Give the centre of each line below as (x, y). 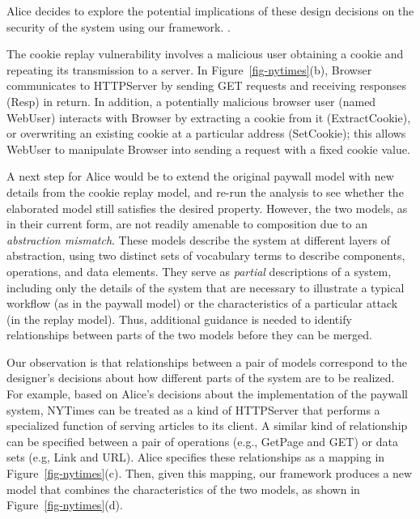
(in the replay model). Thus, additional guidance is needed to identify (179, 319)
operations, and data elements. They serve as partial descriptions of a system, (199, 271)
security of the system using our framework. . (119, 26)
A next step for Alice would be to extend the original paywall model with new (200, 176)
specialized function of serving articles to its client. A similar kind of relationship (207, 425)
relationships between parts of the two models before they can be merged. (189, 335)
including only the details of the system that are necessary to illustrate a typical (206, 287)
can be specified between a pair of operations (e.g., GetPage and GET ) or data (202, 441)
